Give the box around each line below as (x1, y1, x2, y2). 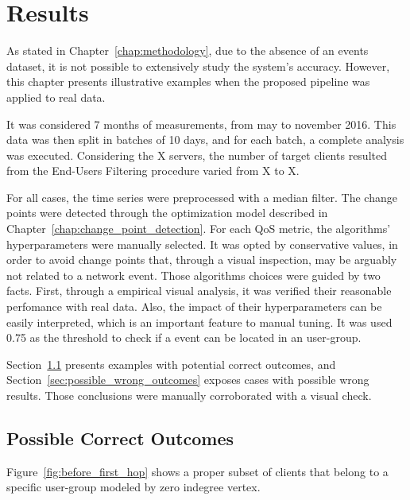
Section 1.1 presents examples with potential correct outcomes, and (6, 355, 336, 372)
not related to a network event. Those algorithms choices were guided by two (6, 266, 381, 283)
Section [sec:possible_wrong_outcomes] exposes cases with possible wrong (6, 371, 369, 388)
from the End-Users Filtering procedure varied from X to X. (6, 162, 300, 179)
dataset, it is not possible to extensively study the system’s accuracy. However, (6, 57, 390, 74)
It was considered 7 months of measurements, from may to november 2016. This (6, 115, 396, 132)
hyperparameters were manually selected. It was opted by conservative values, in (6, 235, 398, 252)
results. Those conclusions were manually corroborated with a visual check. (6, 387, 372, 403)
